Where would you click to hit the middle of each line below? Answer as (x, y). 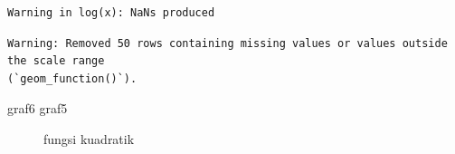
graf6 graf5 (38, 108)
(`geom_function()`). (72, 78)
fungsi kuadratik (89, 138)
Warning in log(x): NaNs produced (111, 13)
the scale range (56, 61)
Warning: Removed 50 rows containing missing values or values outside (227, 43)
